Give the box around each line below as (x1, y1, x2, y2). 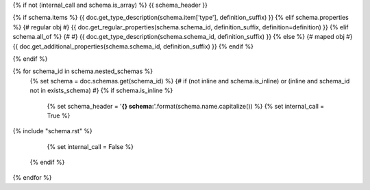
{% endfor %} (12, 174, 52, 182)
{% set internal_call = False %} (47, 142, 134, 150)
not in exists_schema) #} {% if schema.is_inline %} (29, 86, 173, 95)
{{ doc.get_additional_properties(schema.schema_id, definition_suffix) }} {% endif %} (12, 42, 254, 51)
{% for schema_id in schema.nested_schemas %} (12, 67, 153, 75)
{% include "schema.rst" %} (12, 127, 92, 135)
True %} (47, 111, 71, 120)
